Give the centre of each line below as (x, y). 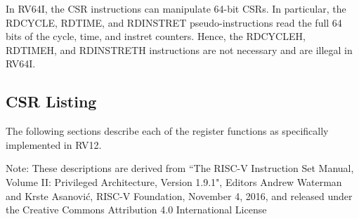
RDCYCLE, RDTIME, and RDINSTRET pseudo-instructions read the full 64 (174, 22)
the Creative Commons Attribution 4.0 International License (136, 210)
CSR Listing (51, 101)
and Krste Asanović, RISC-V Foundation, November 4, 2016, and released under (179, 195)
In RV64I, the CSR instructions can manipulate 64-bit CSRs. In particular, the (176, 8)
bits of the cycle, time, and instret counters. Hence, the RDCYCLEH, (156, 36)
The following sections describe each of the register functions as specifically (167, 131)
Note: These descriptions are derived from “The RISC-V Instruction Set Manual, (180, 168)
